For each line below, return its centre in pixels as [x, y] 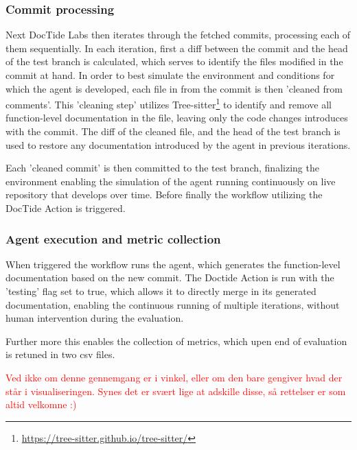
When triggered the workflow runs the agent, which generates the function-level [173, 264]
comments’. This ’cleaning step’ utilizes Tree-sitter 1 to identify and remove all [169, 103]
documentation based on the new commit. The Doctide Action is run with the [170, 277]
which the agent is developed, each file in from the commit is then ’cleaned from [174, 88]
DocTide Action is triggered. [66, 208]
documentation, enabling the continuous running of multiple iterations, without [173, 304]
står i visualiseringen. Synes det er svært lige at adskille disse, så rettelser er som [176, 391]
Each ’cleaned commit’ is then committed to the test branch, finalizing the [162, 168]
